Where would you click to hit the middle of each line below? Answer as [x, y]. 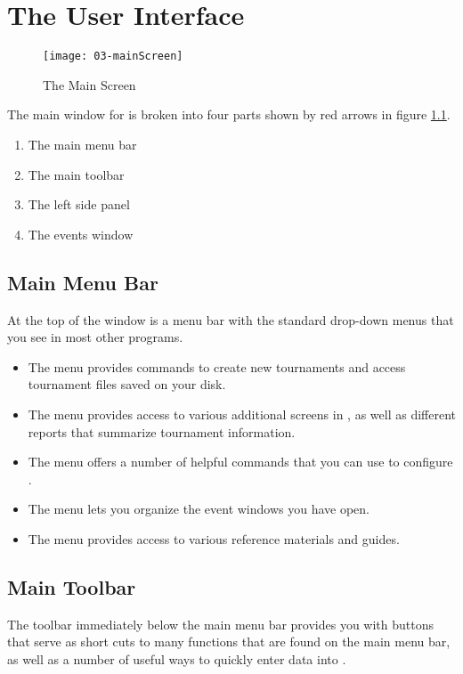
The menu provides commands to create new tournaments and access [217, 366]
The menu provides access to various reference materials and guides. [214, 538]
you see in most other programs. [95, 337]
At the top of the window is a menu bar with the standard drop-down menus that [231, 319]
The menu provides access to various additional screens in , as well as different [242, 414]
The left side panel [79, 204]
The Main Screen [89, 84]
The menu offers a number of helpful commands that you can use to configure [240, 462]
